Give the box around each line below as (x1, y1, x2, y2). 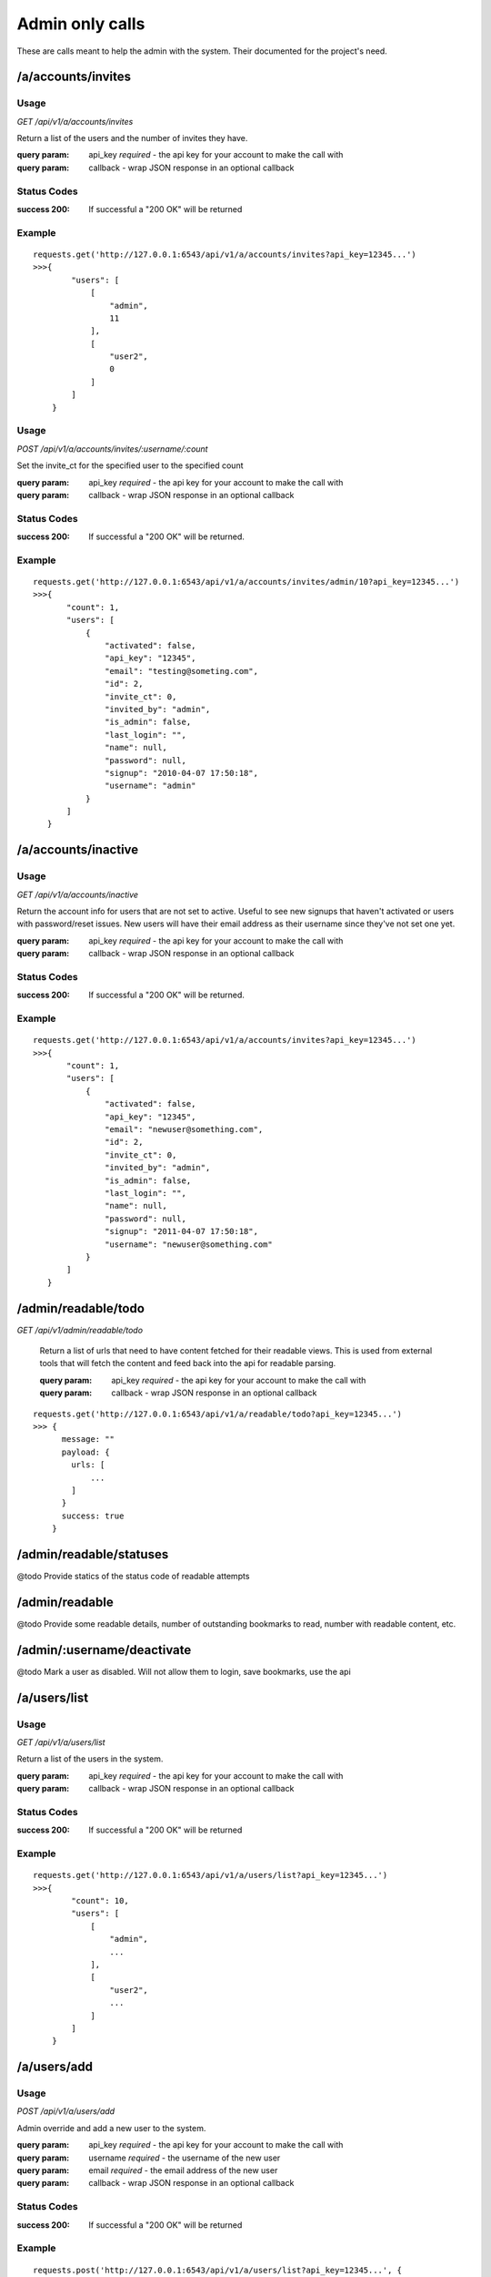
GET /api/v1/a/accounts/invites (16, 116, 134, 127)
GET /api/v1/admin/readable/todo (16, 1324, 144, 1335)
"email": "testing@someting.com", (105, 666, 259, 676)
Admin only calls (16, 14, 145, 34)
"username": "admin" (105, 781, 196, 791)
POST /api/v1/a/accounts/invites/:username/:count (16, 443, 208, 454)
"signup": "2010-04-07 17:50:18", (105, 768, 259, 778)
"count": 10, (71, 1895, 129, 1906)
